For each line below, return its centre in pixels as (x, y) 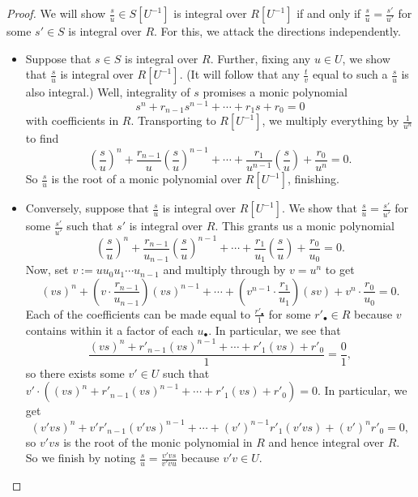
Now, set (47, 270)
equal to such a (350, 74)
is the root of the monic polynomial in (158, 441)
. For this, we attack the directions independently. (277, 31)
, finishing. (313, 179)
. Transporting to (173, 120)
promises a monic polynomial (275, 92)
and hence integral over (326, 441)
